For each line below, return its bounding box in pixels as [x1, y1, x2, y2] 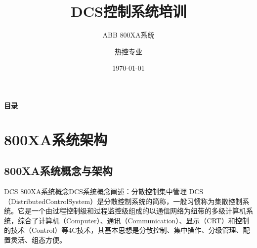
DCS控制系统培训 [71, 1, 186, 21]
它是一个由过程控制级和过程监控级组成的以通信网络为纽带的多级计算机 [17, 206, 246, 216]
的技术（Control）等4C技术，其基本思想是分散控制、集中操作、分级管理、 [4, 225, 243, 235]
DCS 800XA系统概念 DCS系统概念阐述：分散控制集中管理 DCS [4, 186, 204, 197]
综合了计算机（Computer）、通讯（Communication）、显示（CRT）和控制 [17, 215, 249, 225]
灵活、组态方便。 [10, 235, 66, 245]
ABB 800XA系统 [102, 30, 155, 40]
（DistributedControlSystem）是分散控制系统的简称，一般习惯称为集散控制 [4, 196, 243, 206]
